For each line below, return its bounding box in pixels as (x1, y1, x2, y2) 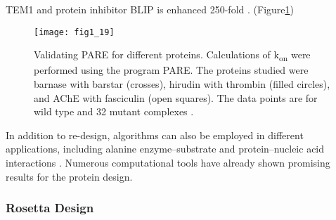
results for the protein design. (6, 169, 133, 183)
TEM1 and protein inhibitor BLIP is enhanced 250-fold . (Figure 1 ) (6, 2, 294, 16)
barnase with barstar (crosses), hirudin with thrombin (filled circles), (34, 76, 330, 91)
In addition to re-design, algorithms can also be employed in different (6, 127, 304, 142)
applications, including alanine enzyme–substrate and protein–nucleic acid (6, 141, 325, 156)
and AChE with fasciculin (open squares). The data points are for (34, 90, 318, 105)
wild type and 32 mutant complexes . (34, 104, 194, 119)
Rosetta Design (6, 199, 94, 216)
